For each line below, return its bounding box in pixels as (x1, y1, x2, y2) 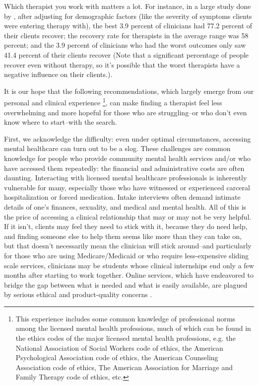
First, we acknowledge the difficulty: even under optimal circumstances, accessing (4, 133, 251, 144)
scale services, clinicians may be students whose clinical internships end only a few (4, 260, 254, 270)
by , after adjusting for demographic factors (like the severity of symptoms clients (4, 10, 252, 21)
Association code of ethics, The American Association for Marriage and (15, 362, 233, 372)
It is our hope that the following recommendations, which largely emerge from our (4, 85, 254, 96)
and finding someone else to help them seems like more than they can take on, (4, 231, 242, 241)
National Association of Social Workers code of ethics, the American (15, 342, 223, 353)
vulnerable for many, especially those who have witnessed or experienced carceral (4, 182, 250, 192)
